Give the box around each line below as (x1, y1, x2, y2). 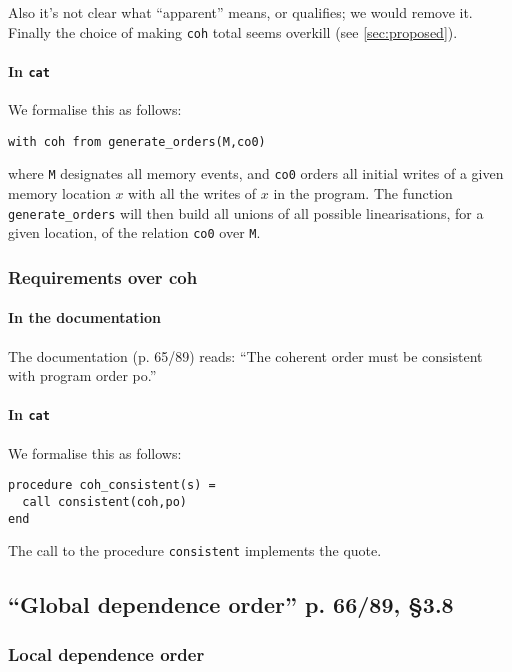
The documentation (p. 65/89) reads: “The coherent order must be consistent (8, 345, 483, 366)
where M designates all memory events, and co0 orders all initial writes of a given (8, 163, 504, 184)
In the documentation (8, 307, 161, 328)
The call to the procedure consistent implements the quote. (8, 540, 382, 561)
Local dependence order (8, 641, 205, 666)
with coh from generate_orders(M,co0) (8, 134, 266, 149)
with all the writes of (128, 183, 257, 204)
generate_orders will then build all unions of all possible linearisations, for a (8, 202, 484, 223)
